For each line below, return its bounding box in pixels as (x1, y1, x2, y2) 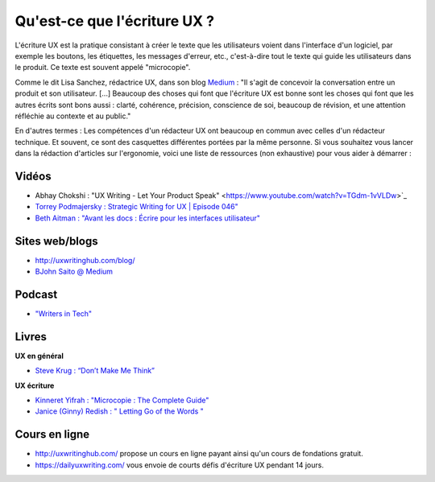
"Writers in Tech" (35, 308, 93, 318)
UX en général (14, 351, 64, 360)
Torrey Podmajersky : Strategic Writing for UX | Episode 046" (35, 202, 239, 212)
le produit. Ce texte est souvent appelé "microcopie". (14, 63, 191, 72)
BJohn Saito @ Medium (35, 266, 113, 277)
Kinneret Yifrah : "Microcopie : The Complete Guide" (35, 395, 209, 406)
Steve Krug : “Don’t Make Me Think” (35, 366, 155, 376)
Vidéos (14, 169, 52, 183)
